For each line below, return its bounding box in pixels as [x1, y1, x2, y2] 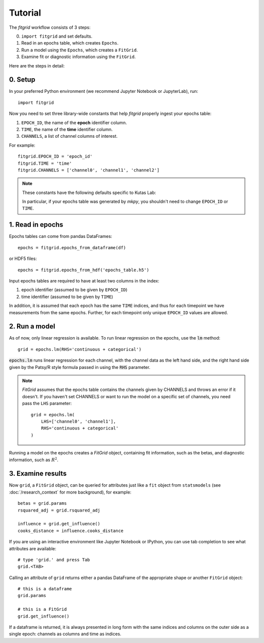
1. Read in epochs [9, 220, 64, 229]
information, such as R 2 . [9, 456, 59, 463]
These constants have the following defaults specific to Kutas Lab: [22, 190, 156, 195]
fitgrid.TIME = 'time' [18, 160, 72, 166]
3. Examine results [9, 470, 67, 478]
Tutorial [9, 7, 42, 18]
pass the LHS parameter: [22, 401, 72, 407]
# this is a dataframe [18, 586, 72, 592]
